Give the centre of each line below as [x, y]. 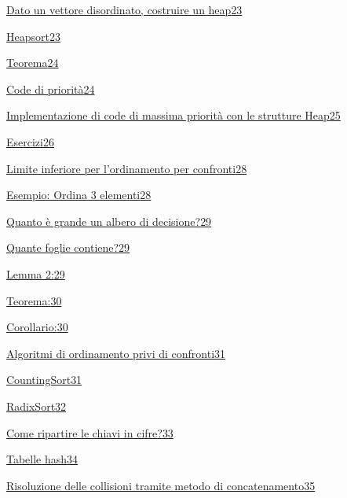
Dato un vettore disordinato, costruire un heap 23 [124, 9]
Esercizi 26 [30, 141]
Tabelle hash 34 [42, 459]
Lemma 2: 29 [36, 273]
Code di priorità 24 [51, 89]
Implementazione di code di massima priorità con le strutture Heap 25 [173, 115]
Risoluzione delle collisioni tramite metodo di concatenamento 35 [161, 485]
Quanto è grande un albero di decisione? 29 [109, 221]
